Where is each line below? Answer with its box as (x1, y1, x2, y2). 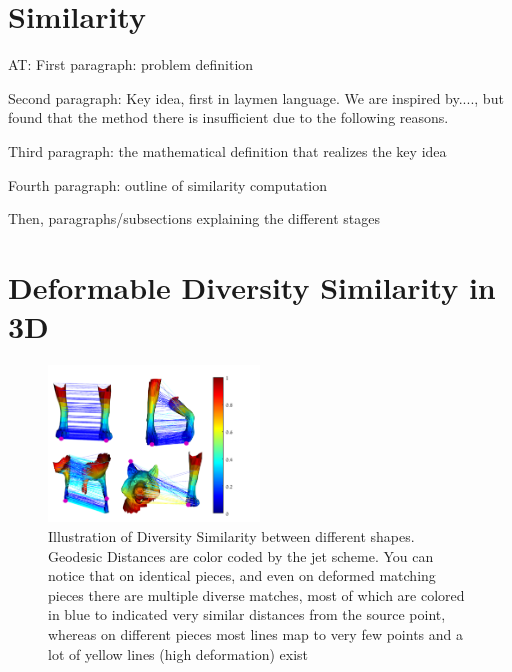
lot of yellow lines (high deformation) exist (48, 643, 308, 664)
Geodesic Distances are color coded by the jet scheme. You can (48, 545, 434, 566)
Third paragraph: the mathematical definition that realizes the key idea (8, 140, 447, 161)
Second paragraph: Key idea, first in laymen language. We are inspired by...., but (8, 87, 504, 108)
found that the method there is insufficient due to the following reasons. (8, 107, 449, 128)
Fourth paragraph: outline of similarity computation (8, 174, 328, 195)
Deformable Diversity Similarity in (8, 266, 496, 307)
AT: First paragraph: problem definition (8, 54, 254, 75)
